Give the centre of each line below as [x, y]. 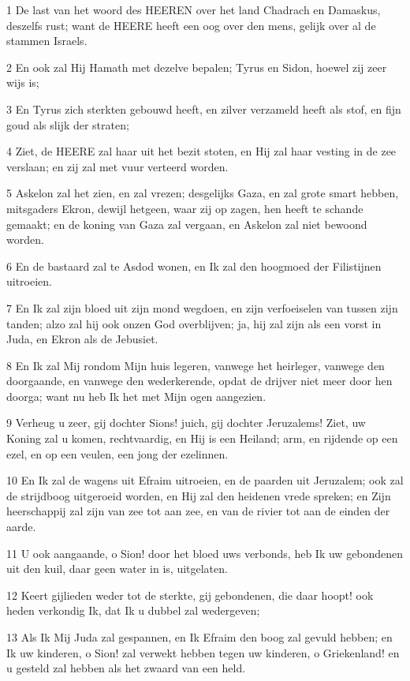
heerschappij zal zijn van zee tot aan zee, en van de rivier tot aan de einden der [198, 511]
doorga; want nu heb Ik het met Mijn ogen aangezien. [136, 396]
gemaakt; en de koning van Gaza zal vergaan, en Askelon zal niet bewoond [187, 224]
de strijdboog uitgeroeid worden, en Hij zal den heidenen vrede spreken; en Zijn [199, 495]
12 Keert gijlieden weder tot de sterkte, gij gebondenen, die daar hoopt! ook [190, 595]
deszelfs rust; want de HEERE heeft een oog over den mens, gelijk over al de [191, 25]
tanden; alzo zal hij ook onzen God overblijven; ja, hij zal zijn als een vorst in [194, 323]
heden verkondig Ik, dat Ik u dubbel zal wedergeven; [133, 610]
